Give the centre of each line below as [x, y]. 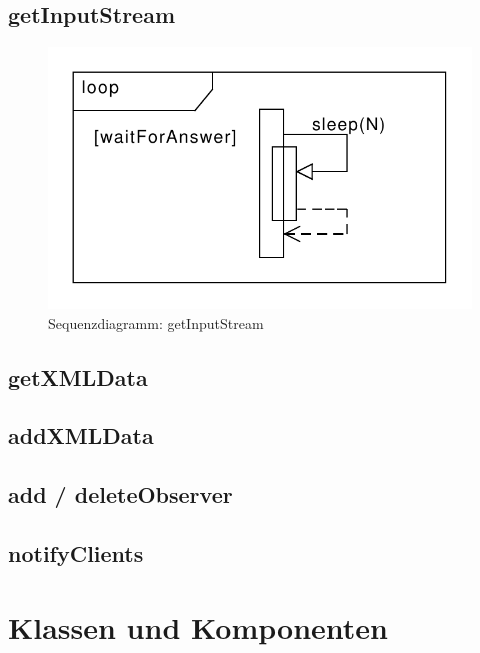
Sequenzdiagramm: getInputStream [156, 322]
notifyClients [76, 553]
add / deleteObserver [120, 494]
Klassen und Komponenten [198, 626]
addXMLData [81, 435]
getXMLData [78, 376]
